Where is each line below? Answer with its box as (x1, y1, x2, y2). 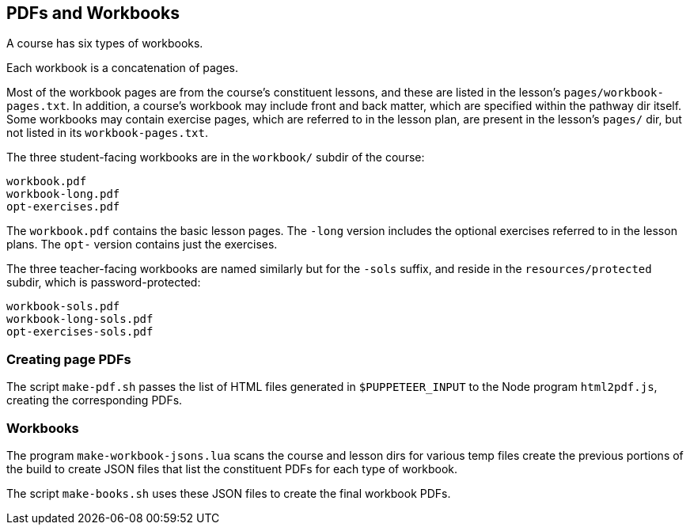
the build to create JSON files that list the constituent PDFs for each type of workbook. (6, 461, 458, 476)
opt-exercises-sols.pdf (6, 325, 154, 339)
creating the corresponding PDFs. (6, 393, 183, 408)
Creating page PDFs (6, 351, 131, 367)
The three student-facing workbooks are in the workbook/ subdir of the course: (6, 150, 425, 165)
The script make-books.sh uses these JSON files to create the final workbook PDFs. (6, 486, 451, 500)
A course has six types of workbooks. (6, 36, 203, 51)
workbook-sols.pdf (6, 300, 120, 313)
